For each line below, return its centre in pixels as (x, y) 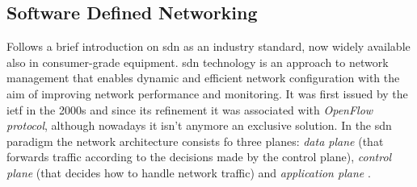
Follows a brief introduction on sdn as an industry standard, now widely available (208, 46)
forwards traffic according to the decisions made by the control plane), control (199, 157)
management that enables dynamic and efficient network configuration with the (203, 78)
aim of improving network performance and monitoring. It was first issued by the (207, 93)
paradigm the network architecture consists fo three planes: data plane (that (195, 141)
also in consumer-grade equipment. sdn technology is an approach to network (198, 62)
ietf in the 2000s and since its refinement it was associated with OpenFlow (190, 109)
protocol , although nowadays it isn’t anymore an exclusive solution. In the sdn (199, 125)
